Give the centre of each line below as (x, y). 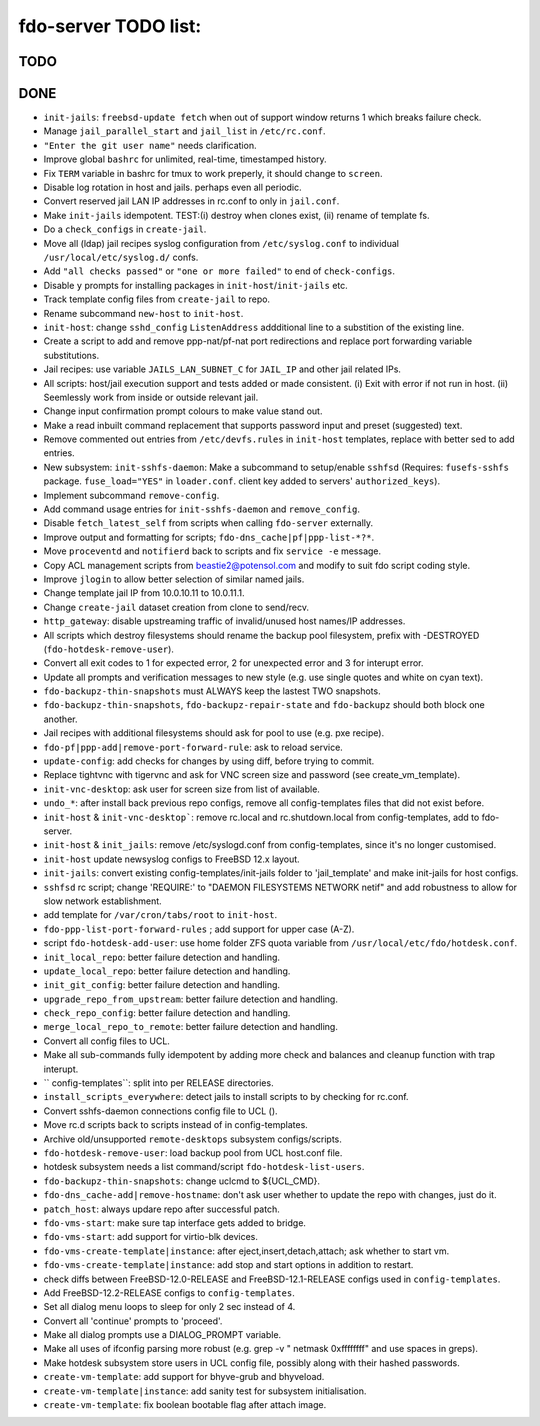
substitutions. (71, 355)
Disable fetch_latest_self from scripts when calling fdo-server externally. (208, 523)
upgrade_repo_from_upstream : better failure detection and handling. (191, 999)
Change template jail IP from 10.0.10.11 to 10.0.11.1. (144, 593)
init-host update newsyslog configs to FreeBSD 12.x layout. (171, 859)
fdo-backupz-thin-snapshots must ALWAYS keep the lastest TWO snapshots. (212, 691)
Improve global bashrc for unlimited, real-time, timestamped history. (185, 159)
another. (60, 719)
